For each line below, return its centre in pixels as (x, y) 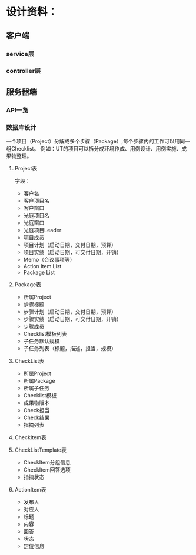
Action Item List (42, 266)
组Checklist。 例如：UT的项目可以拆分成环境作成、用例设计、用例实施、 (94, 149)
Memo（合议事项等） (49, 260)
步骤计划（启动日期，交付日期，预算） (70, 312)
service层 (20, 54)
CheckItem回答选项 (47, 470)
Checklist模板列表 (45, 334)
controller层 (24, 71)
